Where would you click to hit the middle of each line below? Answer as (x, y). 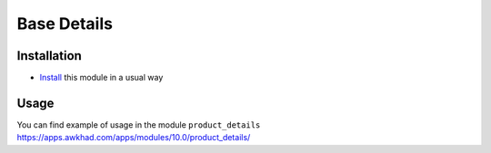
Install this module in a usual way (101, 78)
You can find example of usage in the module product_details (139, 124)
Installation (49, 56)
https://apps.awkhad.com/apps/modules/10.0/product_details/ (134, 138)
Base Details (65, 24)
